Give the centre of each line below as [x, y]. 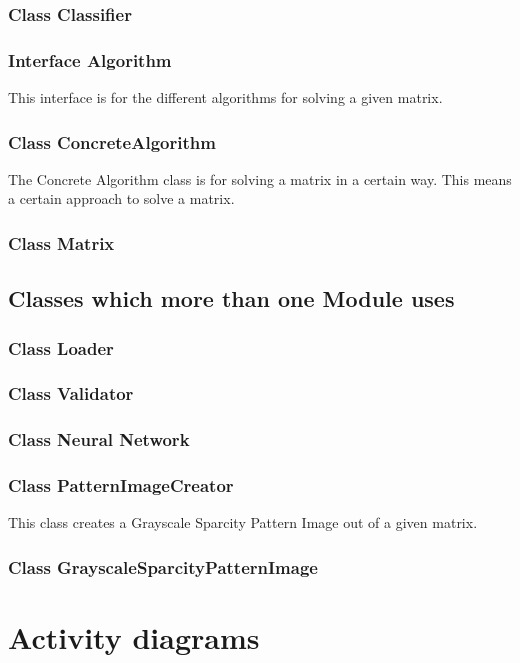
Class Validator [71, 393]
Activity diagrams [134, 637]
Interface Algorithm [90, 59]
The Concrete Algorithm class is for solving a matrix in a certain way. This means [260, 178]
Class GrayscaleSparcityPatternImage [163, 566]
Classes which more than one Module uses [231, 298]
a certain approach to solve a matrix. [121, 198]
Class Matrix [61, 242]
